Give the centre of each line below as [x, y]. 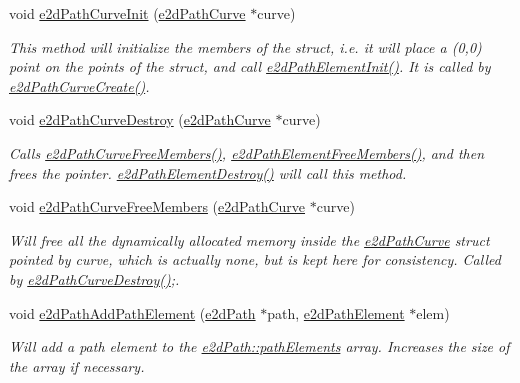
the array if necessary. [77, 365]
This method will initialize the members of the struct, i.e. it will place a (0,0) [245, 46]
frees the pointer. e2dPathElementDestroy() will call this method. [208, 172]
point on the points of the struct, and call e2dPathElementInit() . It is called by [250, 66]
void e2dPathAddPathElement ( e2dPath [132, 312]
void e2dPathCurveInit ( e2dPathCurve [127, 13]
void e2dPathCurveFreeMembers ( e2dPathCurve [157, 206]
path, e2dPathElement [336, 312]
